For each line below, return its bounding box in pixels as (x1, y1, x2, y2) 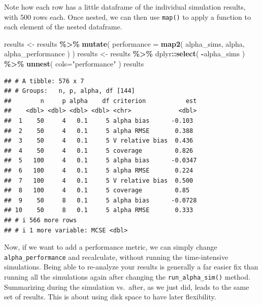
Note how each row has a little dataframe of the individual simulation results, (4, 2, 246, 12)
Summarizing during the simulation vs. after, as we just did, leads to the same (4, 281, 249, 292)
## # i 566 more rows (4, 216, 77, 224)
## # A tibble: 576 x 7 (4, 77, 84, 85)
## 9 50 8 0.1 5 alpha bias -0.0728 (4, 196, 197, 204)
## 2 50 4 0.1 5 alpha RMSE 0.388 (4, 127, 193, 134)
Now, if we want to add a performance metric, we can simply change (4, 242, 217, 252)
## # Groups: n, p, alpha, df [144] (4, 87, 135, 95)
